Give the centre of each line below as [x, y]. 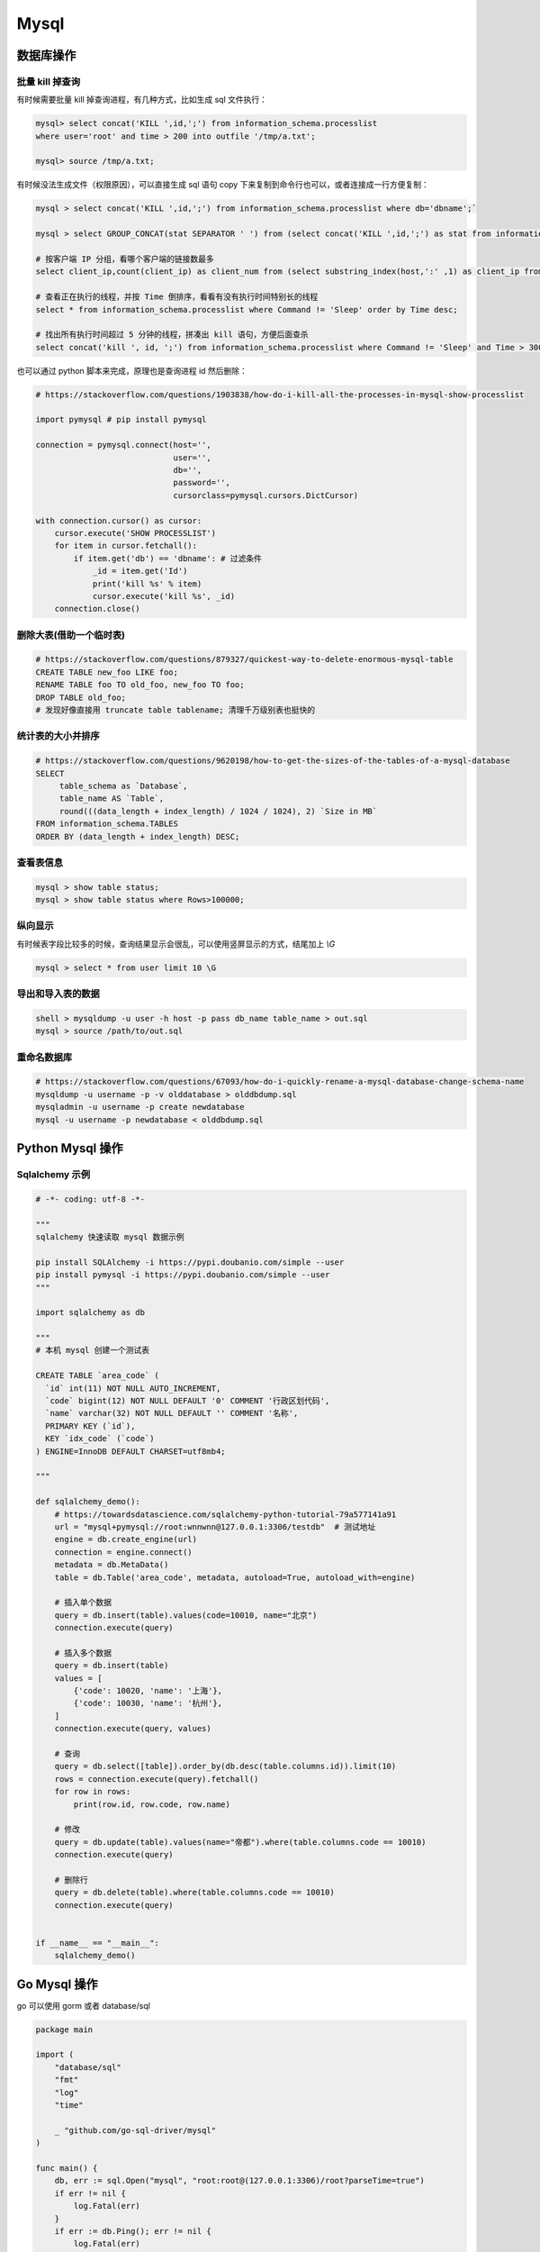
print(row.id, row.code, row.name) [152, 1804]
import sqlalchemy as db [90, 1312]
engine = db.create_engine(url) [126, 1539]
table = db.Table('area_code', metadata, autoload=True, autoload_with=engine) [235, 1577]
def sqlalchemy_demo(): [88, 1502]
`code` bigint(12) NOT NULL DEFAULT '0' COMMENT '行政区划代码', [188, 1401]
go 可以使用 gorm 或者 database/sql [83, 2005]
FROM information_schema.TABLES [107, 824]
